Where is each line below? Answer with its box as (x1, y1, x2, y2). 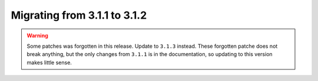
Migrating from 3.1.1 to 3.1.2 (11, 9, 147, 22)
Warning (26, 32, 48, 39)
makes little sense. (26, 59, 72, 66)
